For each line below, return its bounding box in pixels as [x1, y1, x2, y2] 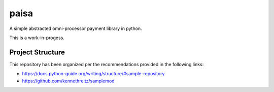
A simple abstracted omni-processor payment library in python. [9, 25, 142, 32]
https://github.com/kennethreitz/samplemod [22, 78, 115, 84]
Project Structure [9, 48, 65, 56]
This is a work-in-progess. [9, 35, 64, 41]
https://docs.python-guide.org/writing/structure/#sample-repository [22, 71, 165, 77]
